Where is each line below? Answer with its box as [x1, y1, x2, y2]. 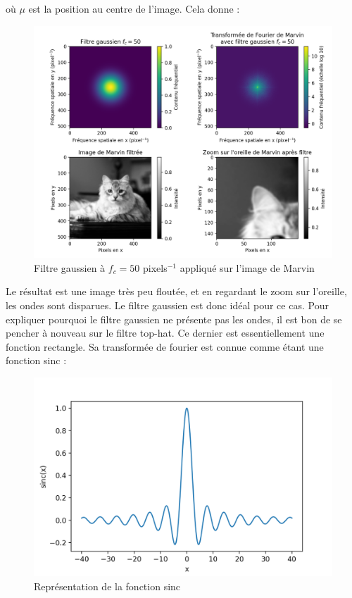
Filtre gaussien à [34, 260, 106, 275]
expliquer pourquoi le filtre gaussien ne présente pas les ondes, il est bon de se [6, 311, 342, 326]
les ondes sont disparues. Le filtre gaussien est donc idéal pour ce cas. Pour [6, 297, 329, 312]
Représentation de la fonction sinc [34, 578, 181, 593]
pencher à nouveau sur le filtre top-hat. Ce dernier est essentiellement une [6, 325, 325, 340]
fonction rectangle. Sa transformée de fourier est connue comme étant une [6, 339, 324, 354]
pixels [143, 260, 168, 275]
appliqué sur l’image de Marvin [180, 260, 315, 275]
